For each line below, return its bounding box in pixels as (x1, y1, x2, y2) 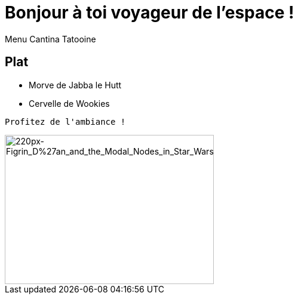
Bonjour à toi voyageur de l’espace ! (5, 2, 294, 23)
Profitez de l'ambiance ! (5, 116, 126, 127)
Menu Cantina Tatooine (5, 33, 96, 44)
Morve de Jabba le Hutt (29, 79, 122, 90)
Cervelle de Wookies (29, 98, 110, 109)
